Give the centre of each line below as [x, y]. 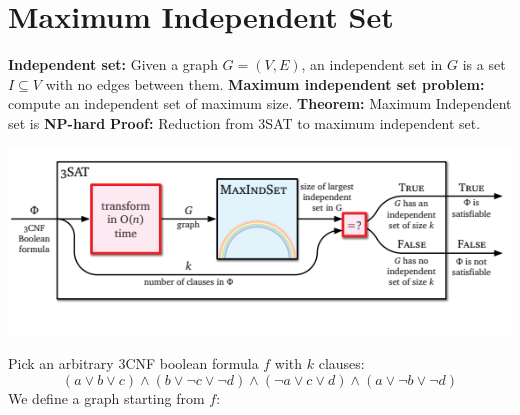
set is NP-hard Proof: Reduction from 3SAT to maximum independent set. [244, 122]
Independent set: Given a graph [113, 64]
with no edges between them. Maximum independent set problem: [265, 83]
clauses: [341, 363]
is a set [484, 64]
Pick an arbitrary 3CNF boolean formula [133, 363]
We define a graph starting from [106, 397]
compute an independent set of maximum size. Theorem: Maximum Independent [260, 103]
